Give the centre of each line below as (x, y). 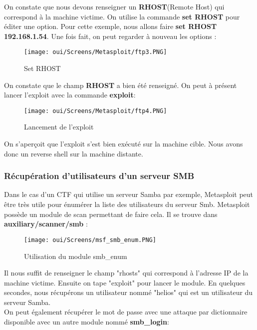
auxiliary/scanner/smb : (46, 224)
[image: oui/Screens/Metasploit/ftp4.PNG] (96, 111)
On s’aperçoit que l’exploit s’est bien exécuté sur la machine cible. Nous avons (124, 144)
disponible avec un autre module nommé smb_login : (87, 322)
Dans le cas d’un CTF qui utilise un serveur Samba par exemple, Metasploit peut (129, 194)
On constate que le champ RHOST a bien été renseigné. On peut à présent (121, 85)
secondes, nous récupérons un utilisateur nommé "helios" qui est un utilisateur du (128, 292)
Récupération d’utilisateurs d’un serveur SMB (99, 176)
